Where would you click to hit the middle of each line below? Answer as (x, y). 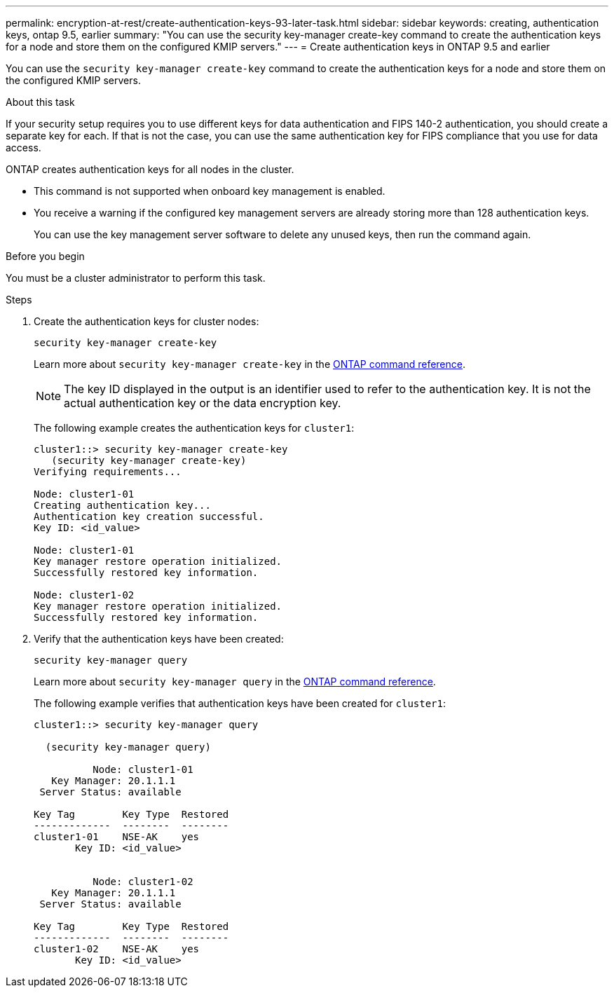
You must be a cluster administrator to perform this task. (136, 278)
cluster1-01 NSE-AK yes (117, 837)
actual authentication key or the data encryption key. (203, 403)
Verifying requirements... (108, 472)
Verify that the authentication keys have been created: (159, 639)
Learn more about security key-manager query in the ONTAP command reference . (235, 682)
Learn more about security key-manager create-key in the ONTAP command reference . (250, 364)
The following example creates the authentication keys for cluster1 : (194, 428)
